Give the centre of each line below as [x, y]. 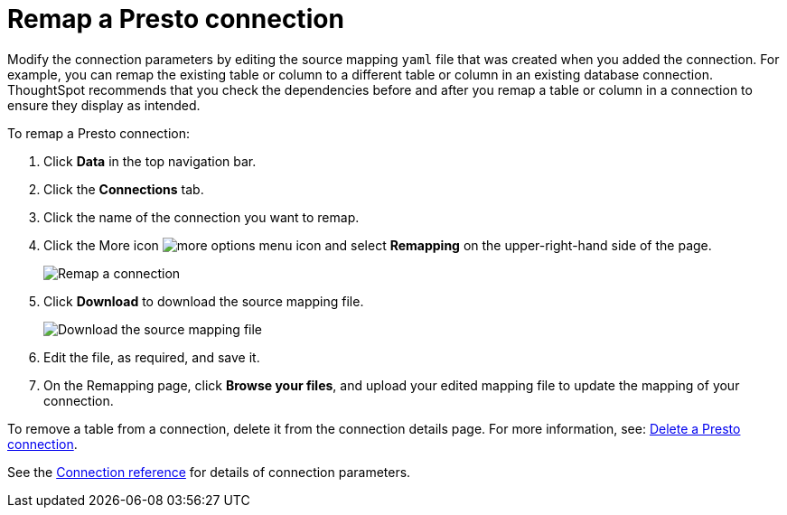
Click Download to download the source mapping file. [204, 301]
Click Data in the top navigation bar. [150, 161]
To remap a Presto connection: [98, 133]
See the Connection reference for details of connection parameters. [209, 472]
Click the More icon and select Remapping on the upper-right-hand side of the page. [378, 245]
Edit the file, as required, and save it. [152, 357]
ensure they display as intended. [104, 105]
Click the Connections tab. [124, 189]
